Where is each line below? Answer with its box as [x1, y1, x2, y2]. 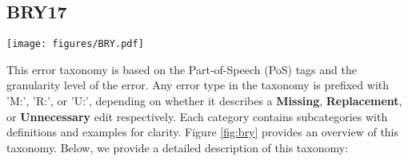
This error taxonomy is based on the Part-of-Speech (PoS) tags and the [6, 61, 357, 77]
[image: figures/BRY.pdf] [6, 38, 144, 50]
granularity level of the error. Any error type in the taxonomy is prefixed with [6, 77, 390, 93]
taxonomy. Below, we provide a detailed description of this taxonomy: [6, 139, 349, 155]
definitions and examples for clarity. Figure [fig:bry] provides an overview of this [6, 124, 399, 140]
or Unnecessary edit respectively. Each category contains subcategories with [6, 108, 388, 124]
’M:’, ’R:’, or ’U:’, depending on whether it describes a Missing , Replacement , [6, 92, 402, 109]
